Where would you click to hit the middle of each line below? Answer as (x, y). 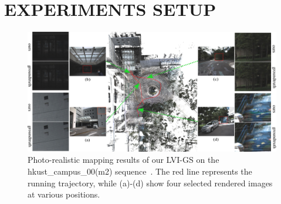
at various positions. (64, 194)
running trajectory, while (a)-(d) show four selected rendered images (150, 183)
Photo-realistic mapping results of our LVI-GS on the (123, 160)
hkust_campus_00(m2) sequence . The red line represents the (140, 171)
